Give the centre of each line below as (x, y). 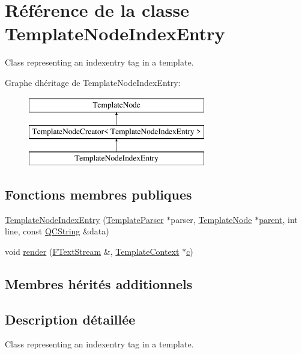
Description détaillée (70, 319)
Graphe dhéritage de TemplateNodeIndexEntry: (93, 82)
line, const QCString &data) (57, 231)
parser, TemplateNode (211, 219)
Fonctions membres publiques (98, 194)
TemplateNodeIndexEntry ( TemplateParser (84, 219)
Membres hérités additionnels (99, 283)
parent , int (278, 219)
